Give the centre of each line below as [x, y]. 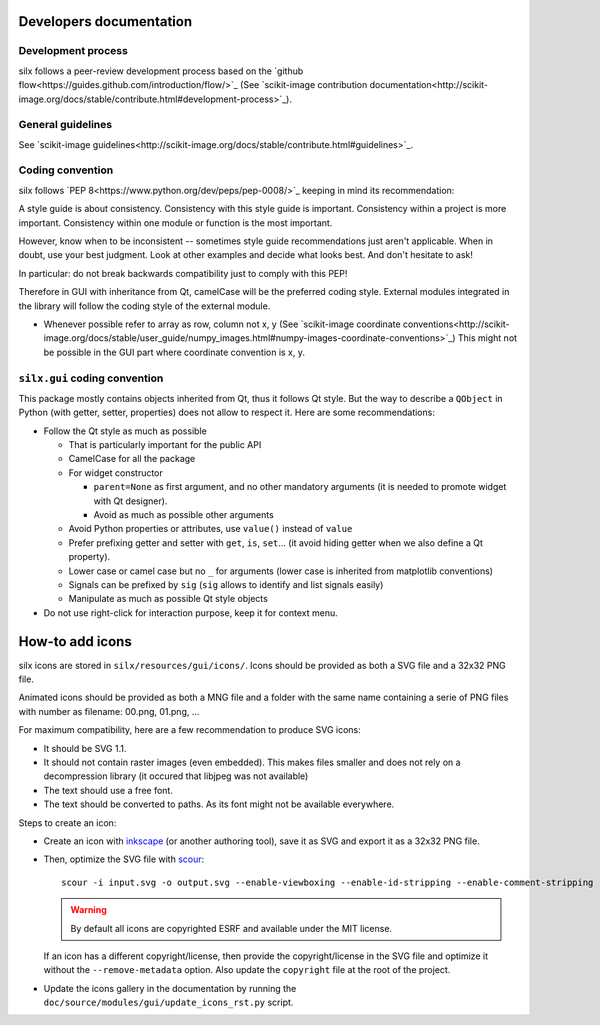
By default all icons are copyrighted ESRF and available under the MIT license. [231, 928]
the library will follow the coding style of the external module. [144, 306]
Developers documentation [105, 21]
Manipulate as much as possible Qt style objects [168, 599]
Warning [88, 910]
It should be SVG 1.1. [85, 748]
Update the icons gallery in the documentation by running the [170, 988]
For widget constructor [116, 472]
